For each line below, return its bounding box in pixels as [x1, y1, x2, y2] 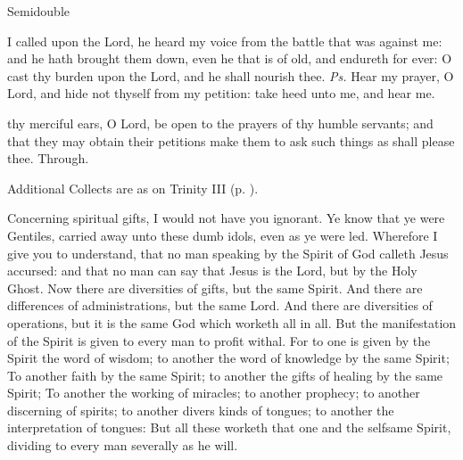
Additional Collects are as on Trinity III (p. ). [7, 178, 259, 197]
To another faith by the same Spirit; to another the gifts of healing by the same [7, 366, 443, 384]
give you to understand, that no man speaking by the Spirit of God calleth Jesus [7, 243, 449, 262]
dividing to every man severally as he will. [7, 436, 238, 455]
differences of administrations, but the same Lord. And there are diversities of [7, 296, 433, 315]
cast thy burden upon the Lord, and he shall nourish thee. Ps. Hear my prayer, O [7, 66, 454, 85]
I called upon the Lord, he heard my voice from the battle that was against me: [7, 31, 442, 50]
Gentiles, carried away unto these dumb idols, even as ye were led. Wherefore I [7, 226, 438, 244]
